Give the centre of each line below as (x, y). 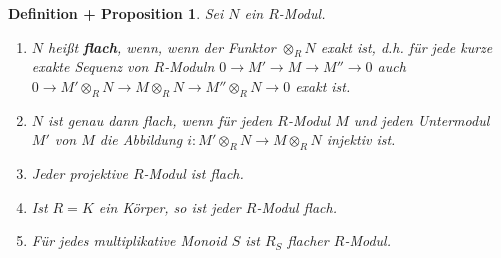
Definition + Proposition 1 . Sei (116, 13)
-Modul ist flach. (193, 173)
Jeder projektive (79, 173)
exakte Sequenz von (90, 66)
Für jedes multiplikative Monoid (129, 240)
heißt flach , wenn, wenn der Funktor (162, 46)
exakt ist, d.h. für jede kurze (406, 46)
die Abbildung (141, 139)
